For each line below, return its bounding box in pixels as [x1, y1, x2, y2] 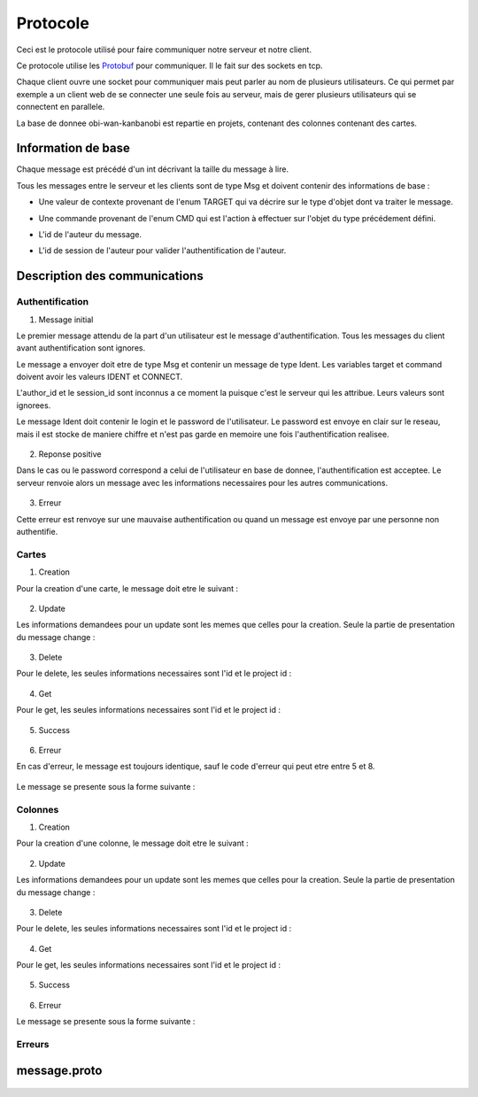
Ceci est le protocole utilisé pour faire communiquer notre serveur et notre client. [16, 44, 312, 55]
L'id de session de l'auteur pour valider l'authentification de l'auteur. [38, 245, 287, 256]
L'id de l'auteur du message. [38, 228, 142, 239]
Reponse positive [38, 449, 102, 460]
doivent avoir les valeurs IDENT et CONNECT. [16, 372, 183, 382]
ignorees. [16, 399, 51, 411]
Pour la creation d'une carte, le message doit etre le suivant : [16, 583, 239, 593]
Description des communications [16, 268, 204, 283]
